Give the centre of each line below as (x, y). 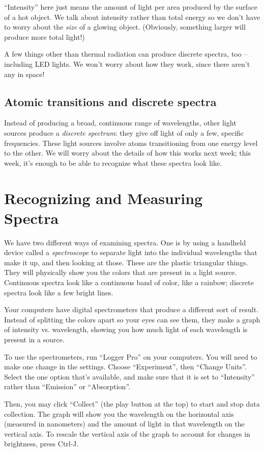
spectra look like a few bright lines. (59, 292)
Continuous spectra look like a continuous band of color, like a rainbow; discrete (129, 282)
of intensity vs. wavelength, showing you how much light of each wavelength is (126, 329)
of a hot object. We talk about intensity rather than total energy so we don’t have (132, 17)
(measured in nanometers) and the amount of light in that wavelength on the (124, 424)
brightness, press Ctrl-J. (41, 444)
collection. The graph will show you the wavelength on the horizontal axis (119, 413)
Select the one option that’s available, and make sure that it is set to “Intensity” (129, 376)
